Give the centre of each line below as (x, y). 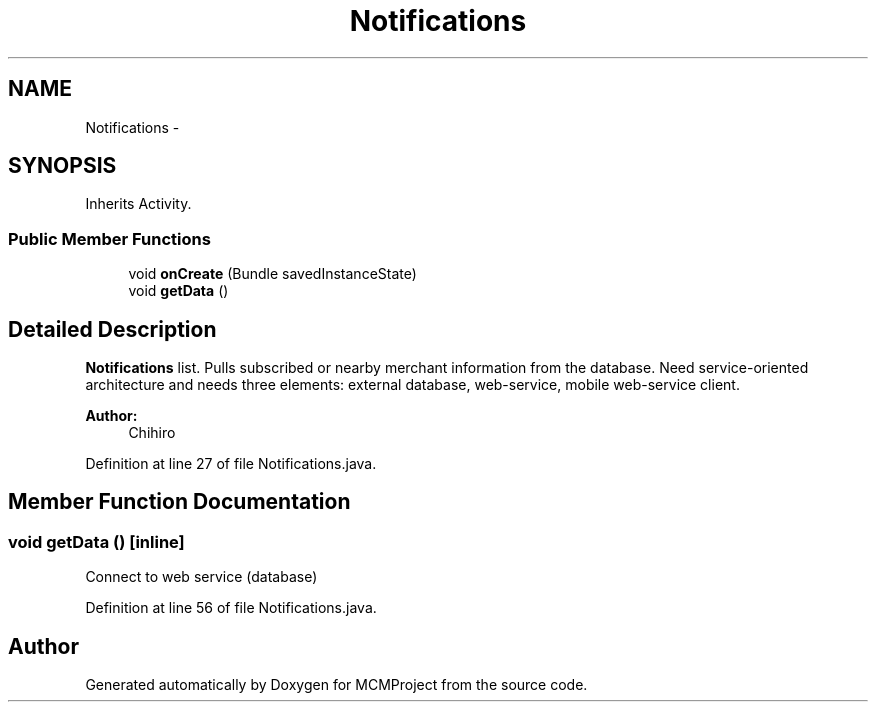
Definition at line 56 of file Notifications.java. (231, 608)
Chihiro (152, 433)
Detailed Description (112, 329)
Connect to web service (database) (201, 577)
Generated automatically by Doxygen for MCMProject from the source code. (336, 685)
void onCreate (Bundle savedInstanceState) (272, 274)
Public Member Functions (109, 238)
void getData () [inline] (96, 541)
